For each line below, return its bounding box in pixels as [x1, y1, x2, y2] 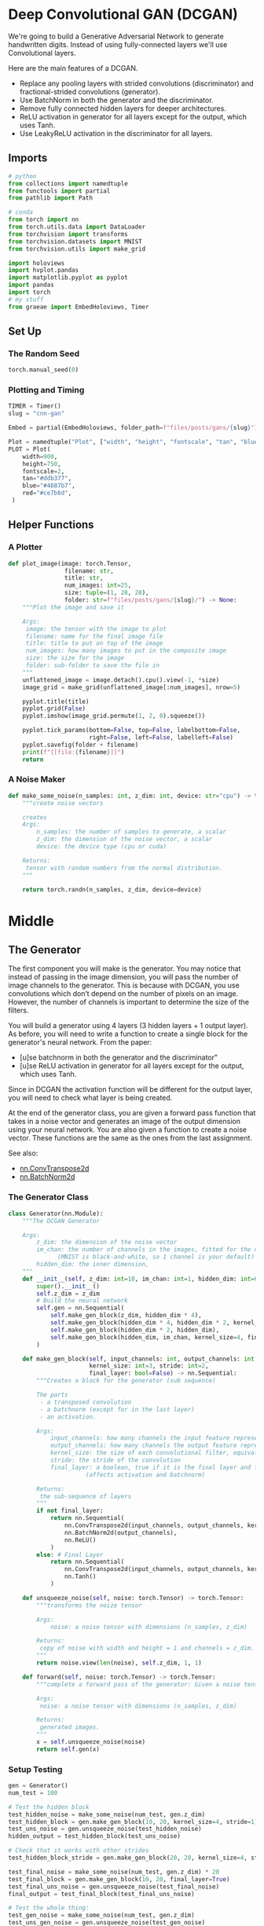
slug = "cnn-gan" [8, 410, 65, 418]
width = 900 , [22, 452, 58, 460]
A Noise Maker [8, 774, 66, 785]
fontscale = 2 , [22, 467, 65, 475]
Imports [8, 152, 48, 165]
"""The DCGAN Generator [22, 1217, 101, 1225]
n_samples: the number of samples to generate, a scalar [36, 828, 226, 836]
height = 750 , [22, 460, 61, 468]
